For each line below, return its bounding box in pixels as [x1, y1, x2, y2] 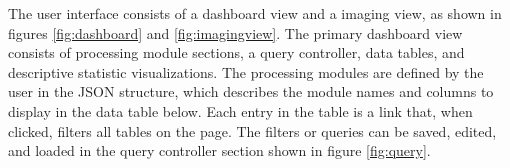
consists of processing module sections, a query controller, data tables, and [8, 42, 465, 63]
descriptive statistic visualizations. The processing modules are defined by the [8, 61, 484, 82]
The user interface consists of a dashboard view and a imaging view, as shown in [8, 3, 502, 23]
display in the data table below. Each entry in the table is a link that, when [8, 100, 473, 121]
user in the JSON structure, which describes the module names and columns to [8, 81, 494, 102]
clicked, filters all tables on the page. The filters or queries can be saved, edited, [8, 120, 497, 141]
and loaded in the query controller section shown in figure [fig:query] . [8, 140, 431, 161]
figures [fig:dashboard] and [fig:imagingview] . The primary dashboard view [8, 22, 463, 43]
